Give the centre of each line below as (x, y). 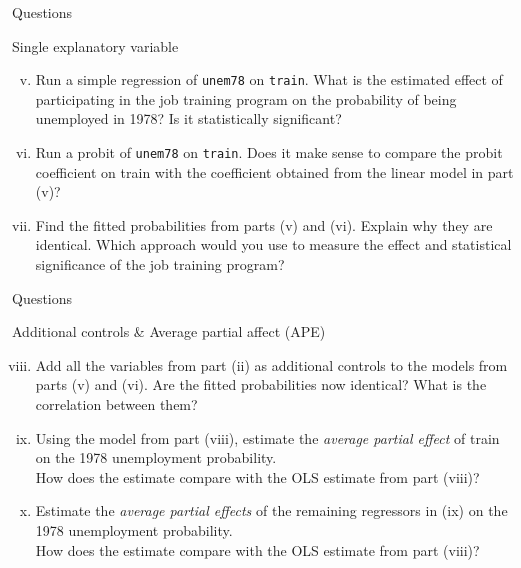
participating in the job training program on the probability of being (246, 98)
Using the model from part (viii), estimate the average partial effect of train (267, 437)
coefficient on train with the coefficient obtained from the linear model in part (274, 171)
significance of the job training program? (160, 264)
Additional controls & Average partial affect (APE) (169, 331)
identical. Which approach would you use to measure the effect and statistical (273, 244)
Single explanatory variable (95, 45)
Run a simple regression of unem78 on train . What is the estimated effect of (269, 79)
